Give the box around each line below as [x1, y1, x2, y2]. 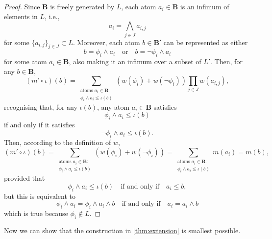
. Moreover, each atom [73, 37, 140, 47]
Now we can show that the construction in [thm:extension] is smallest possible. [4, 225, 241, 235]
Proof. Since [4, 1, 40, 11]
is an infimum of [180, 1, 229, 11]
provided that [4, 173, 45, 183]
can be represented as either [163, 37, 248, 47]
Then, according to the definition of [4, 137, 111, 147]
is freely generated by [50, 1, 115, 11]
